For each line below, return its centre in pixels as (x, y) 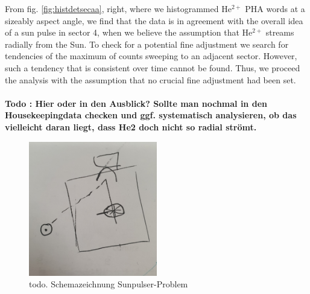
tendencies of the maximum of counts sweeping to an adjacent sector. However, (151, 56)
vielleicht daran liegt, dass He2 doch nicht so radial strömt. (131, 126)
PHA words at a (275, 8)
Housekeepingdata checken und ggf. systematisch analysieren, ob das (151, 115)
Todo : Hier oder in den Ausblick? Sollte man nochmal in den (136, 103)
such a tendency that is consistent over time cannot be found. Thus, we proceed (153, 67)
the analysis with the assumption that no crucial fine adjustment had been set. (150, 79)
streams (280, 32)
